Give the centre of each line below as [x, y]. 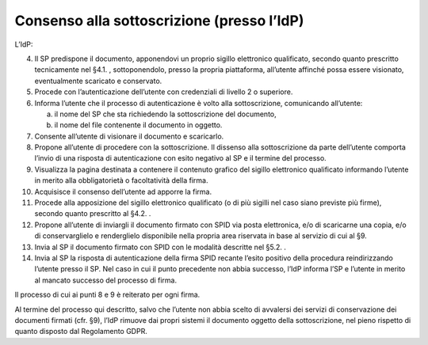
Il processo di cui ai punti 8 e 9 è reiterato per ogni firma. [107, 295]
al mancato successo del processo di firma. [106, 280]
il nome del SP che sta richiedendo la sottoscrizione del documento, [165, 114]
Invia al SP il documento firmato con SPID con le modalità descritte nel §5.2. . [160, 247]
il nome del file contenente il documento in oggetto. [138, 125]
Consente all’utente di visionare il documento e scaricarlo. [129, 136]
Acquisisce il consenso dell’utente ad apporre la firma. [123, 191]
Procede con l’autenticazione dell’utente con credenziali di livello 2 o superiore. [164, 92]
